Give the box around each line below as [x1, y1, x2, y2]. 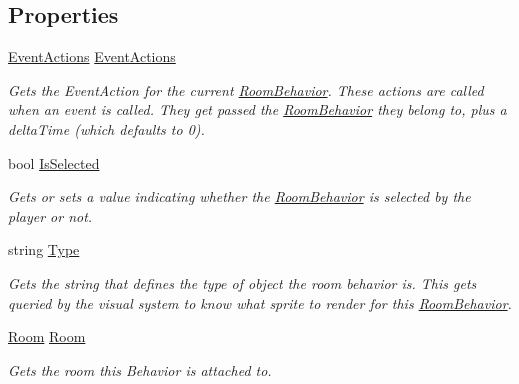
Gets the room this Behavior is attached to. [8, 359, 272, 380]
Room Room [8, 326, 86, 347]
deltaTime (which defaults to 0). [8, 118, 205, 139]
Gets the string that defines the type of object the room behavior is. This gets [8, 272, 477, 293]
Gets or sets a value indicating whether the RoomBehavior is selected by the [8, 186, 471, 207]
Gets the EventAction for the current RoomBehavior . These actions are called [8, 79, 484, 100]
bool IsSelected [8, 152, 100, 173]
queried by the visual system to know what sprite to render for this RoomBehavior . [8, 292, 512, 313]
